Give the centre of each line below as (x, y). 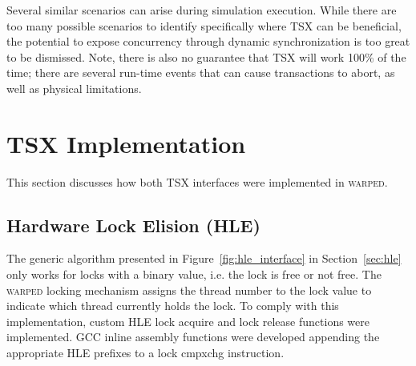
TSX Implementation (126, 143)
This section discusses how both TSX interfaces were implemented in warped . (197, 181)
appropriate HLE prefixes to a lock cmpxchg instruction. (145, 353)
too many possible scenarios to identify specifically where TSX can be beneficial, (204, 25)
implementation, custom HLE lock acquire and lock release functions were (188, 321)
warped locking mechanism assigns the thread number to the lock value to (189, 290)
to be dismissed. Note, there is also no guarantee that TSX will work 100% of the (206, 56)
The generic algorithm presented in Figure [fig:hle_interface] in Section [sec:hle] (204, 258)
